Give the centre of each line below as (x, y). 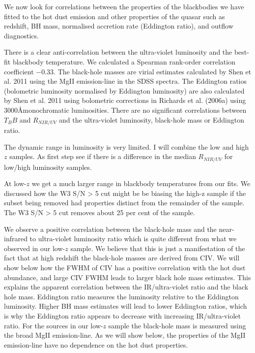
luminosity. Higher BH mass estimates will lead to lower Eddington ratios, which (126, 306)
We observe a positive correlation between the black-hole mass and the (110, 229)
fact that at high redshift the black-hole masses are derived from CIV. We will (122, 258)
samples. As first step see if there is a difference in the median (103, 156)
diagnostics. (21, 35)
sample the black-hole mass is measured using (177, 325)
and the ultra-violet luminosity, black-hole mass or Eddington (151, 119)
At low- (15, 183)
